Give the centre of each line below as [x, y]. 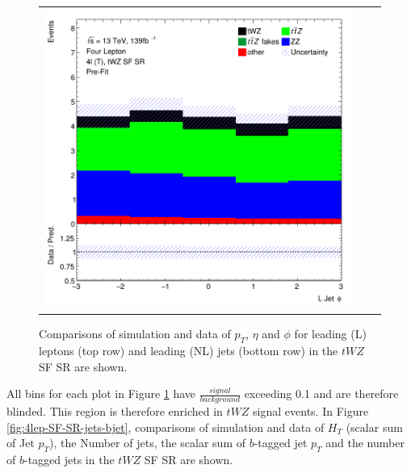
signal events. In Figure [311, 411]
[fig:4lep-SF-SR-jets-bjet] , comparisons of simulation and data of [166, 427]
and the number [365, 443]
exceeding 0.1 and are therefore [321, 393]
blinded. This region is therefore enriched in [115, 411]
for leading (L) [330, 334]
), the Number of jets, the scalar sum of [147, 443]
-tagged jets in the [69, 460]
